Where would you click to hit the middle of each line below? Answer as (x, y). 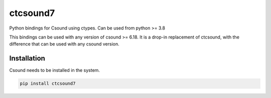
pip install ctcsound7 (48, 83)
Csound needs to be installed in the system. (55, 70)
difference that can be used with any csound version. (64, 44)
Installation (27, 58)
